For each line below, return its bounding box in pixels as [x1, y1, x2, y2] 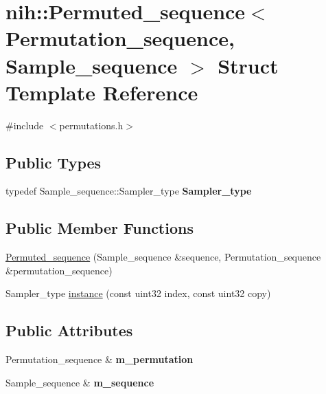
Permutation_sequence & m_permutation [5, 352, 194, 366]
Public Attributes [5, 320, 133, 341]
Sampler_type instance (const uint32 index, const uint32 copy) [5, 286, 271, 300]
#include [5, 118, 44, 132]
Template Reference [5, 78, 198, 106]
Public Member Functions [5, 217, 194, 239]
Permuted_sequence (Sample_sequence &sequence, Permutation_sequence [5, 250, 321, 264]
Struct [218, 51, 279, 79]
